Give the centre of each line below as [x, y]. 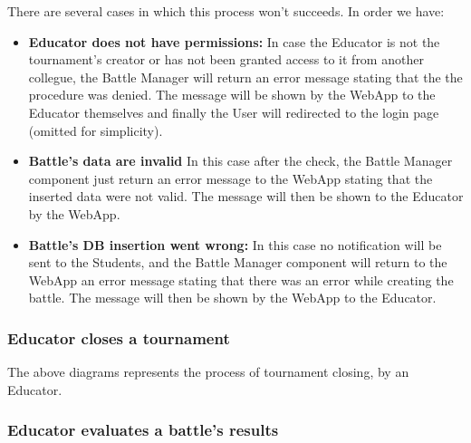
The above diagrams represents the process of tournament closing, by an [208, 372]
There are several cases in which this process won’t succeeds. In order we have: [226, 11]
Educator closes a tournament [119, 337]
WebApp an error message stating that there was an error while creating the [241, 279]
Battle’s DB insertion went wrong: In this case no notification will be [235, 244]
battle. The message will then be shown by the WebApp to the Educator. [232, 298]
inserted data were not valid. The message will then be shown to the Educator [246, 196]
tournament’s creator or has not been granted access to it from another [226, 59]
